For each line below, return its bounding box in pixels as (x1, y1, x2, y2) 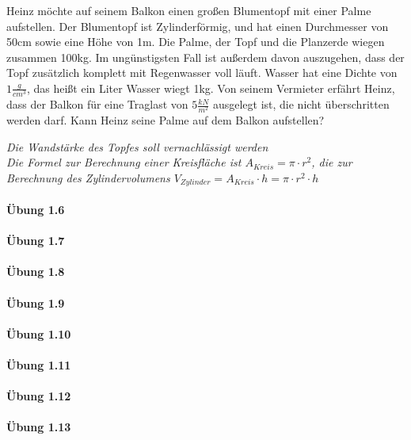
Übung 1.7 (6, 232, 65, 249)
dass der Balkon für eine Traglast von (6, 96, 188, 113)
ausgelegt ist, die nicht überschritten (212, 96, 390, 113)
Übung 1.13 (6, 419, 71, 435)
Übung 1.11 (6, 357, 71, 373)
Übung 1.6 (6, 201, 65, 218)
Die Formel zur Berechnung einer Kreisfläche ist (6, 154, 242, 170)
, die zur (311, 154, 352, 170)
